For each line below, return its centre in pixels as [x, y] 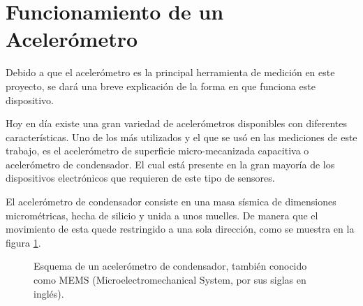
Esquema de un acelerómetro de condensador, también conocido [170, 266]
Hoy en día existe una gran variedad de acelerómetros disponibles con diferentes [177, 123]
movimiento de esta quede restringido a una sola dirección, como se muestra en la [180, 229]
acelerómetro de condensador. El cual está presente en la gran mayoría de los [170, 164]
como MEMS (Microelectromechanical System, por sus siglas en [170, 280]
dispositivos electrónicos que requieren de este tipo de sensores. [140, 178]
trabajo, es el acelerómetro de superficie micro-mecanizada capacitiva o [157, 151]
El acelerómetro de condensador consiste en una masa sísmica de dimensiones [171, 202]
